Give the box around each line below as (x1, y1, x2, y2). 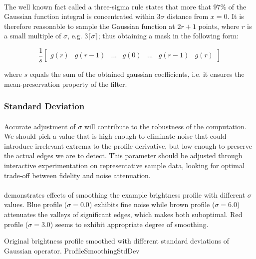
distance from (167, 11, 209, 21)
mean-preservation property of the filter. (4, 78, 127, 89)
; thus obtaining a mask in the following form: (98, 30, 239, 41)
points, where (198, 20, 240, 31)
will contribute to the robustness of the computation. (84, 121, 247, 131)
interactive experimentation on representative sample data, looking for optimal (4, 160, 245, 171)
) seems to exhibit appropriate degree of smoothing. (50, 219, 209, 229)
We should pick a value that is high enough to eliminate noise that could (4, 131, 227, 141)
